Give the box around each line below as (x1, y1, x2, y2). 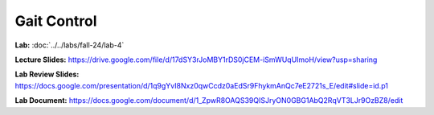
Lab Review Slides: (14, 69, 80, 80)
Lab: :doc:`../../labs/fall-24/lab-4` (14, 40, 125, 50)
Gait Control (14, 12, 97, 30)
